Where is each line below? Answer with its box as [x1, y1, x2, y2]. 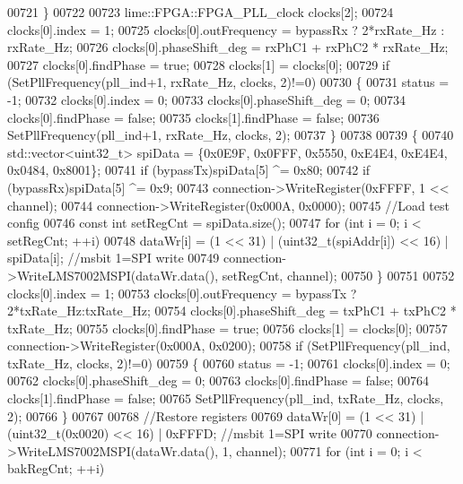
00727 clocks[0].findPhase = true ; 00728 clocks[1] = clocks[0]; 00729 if [7, 55, 389, 73]
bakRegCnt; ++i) [7, 459, 105, 478]
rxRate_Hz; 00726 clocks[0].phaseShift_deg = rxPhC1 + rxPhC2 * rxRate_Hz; [7, 38, 449, 56]
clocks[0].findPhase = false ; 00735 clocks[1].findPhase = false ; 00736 [7, 108, 380, 126]
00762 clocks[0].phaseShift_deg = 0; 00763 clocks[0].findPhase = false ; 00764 [7, 371, 430, 390]
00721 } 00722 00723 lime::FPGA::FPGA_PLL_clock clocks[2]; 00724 [7, 3, 394, 21]
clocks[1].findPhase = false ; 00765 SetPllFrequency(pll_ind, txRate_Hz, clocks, [7, 389, 444, 408]
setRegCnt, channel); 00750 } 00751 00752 [222, 265, 455, 284]
